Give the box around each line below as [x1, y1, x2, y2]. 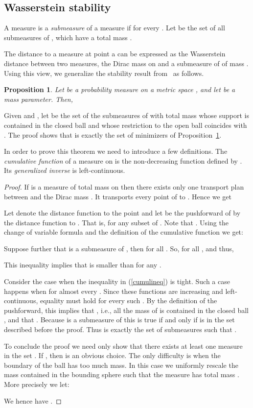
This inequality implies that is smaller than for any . [4, 260, 161, 270]
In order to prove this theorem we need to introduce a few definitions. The [4, 146, 228, 156]
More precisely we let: [4, 379, 69, 389]
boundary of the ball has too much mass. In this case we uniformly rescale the [4, 360, 238, 370]
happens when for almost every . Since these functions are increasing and [4, 286, 223, 296]
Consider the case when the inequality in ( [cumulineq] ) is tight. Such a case [4, 276, 230, 287]
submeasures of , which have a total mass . [4, 32, 132, 42]
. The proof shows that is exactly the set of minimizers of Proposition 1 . [4, 129, 222, 140]
